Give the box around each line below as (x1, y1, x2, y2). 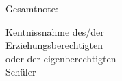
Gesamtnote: (5, 1, 58, 15)
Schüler (5, 65, 36, 79)
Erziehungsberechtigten (5, 38, 103, 52)
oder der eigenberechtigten (5, 51, 117, 65)
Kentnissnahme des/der (5, 24, 104, 38)
